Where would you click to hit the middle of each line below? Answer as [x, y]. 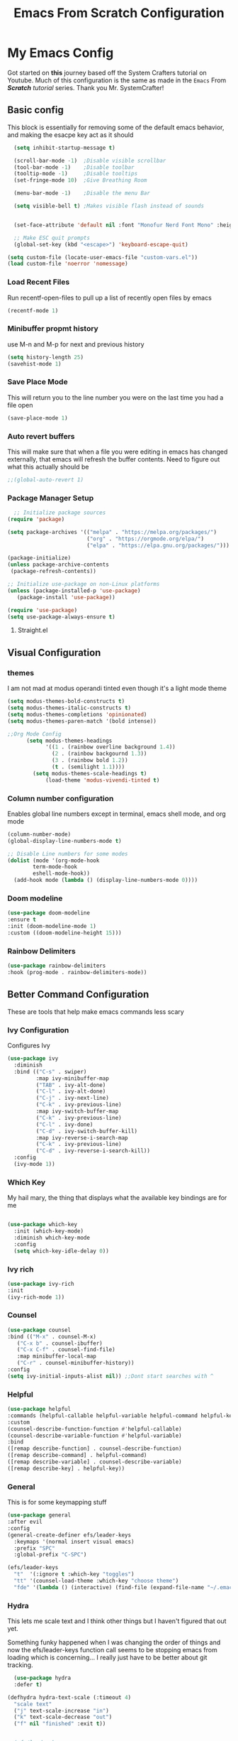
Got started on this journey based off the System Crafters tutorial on [107, 72]
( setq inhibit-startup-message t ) [64, 148]
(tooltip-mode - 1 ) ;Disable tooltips [76, 174]
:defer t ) [28, 1684]
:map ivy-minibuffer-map [73, 1078]
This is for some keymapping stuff [57, 1502]
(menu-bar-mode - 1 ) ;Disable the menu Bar [82, 193]
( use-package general [39, 1515]
